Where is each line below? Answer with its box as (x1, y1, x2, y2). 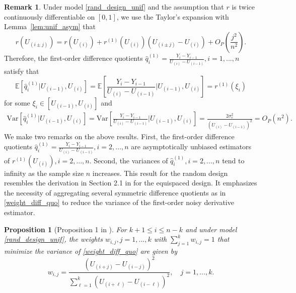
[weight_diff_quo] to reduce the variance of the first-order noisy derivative (4, 197, 234, 208)
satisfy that (4, 65, 39, 76)
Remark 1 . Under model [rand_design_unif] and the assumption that (4, 2, 224, 12)
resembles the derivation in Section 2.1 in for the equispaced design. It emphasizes (4, 177, 257, 188)
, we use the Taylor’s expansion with (116, 11, 229, 22)
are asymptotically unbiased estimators (131, 141, 252, 152)
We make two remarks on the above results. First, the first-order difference (4, 131, 235, 142)
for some (4, 97, 30, 108)
